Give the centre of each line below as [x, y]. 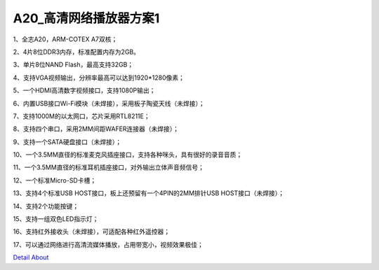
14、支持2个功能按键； [46, 206]
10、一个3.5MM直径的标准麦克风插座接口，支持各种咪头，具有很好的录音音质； [128, 155]
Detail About [31, 257]
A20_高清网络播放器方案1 [86, 18]
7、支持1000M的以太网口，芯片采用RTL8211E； [81, 116]
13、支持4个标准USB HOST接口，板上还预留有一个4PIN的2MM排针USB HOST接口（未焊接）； [148, 193]
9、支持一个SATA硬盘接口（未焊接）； [67, 142]
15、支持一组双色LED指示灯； [56, 219]
